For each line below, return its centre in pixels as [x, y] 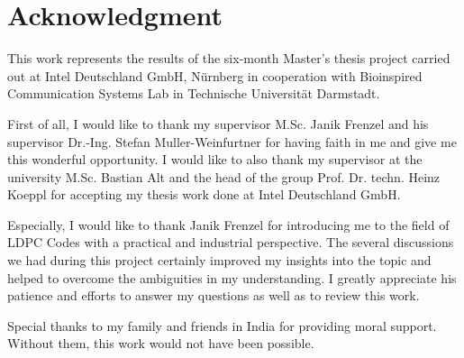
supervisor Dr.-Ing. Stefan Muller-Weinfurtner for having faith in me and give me [232, 141]
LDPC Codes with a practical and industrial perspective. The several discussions [231, 242]
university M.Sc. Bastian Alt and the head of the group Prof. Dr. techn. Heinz [224, 176]
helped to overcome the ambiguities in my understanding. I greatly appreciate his [232, 277]
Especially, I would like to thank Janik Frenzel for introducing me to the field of [228, 224]
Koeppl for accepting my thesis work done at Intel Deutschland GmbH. [204, 194]
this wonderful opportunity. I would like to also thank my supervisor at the [215, 159]
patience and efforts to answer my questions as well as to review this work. [214, 295]
